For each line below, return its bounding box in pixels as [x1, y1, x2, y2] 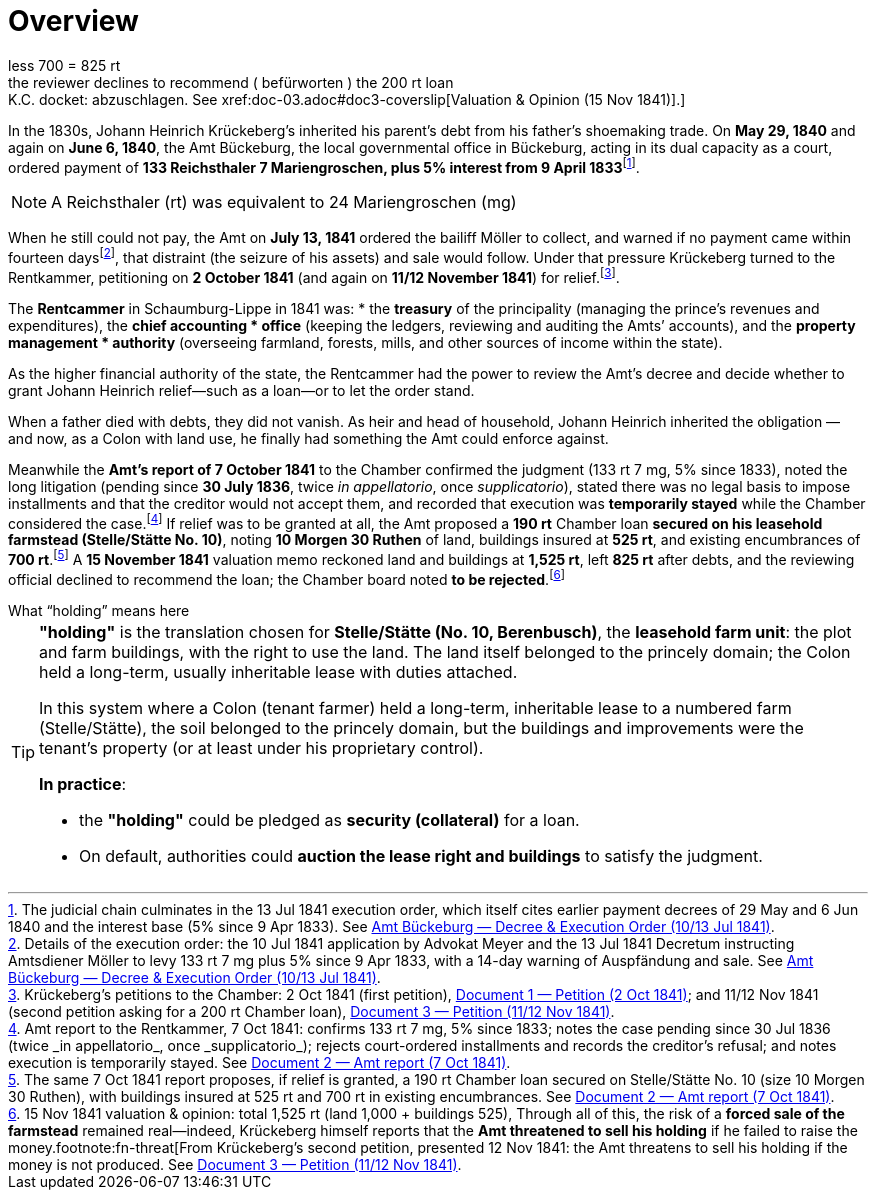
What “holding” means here [8, 601, 190, 619]
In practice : [39, 773, 127, 794]
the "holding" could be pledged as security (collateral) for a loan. [79, 809, 580, 830]
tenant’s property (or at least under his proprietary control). [39, 737, 484, 758]
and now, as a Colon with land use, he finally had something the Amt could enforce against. [8, 429, 609, 447]
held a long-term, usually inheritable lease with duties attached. [39, 661, 518, 682]
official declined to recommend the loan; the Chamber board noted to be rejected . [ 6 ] [8, 568, 565, 588]
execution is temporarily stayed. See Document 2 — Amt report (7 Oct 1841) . [8, 1053, 511, 1071]
